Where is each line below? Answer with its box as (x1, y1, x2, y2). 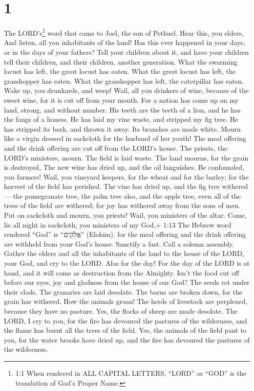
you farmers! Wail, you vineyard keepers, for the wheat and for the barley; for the (4, 171, 249, 182)
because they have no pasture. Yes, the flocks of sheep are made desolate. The (4, 306, 237, 316)
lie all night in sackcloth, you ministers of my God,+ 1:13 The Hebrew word (4, 219, 232, 230)
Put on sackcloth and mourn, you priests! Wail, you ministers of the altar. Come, (4, 210, 247, 220)
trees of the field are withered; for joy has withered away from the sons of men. (4, 200, 240, 210)
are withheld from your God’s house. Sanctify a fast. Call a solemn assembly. (4, 238, 234, 249)
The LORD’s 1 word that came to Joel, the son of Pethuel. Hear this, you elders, (4, 26, 244, 38)
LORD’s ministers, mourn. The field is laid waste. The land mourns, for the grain (4, 152, 249, 162)
